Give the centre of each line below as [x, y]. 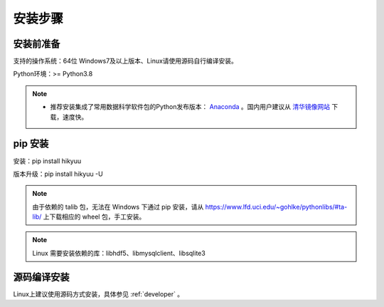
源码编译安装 [41, 277]
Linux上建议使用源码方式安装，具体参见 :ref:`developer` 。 [98, 294]
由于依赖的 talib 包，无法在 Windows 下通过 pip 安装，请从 [118, 207]
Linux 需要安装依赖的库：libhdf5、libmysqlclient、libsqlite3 [119, 253]
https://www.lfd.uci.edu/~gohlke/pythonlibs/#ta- [276, 207]
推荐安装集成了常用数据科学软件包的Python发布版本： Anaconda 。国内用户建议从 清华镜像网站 [190, 107]
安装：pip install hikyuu [47, 161]
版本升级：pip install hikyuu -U [58, 174]
